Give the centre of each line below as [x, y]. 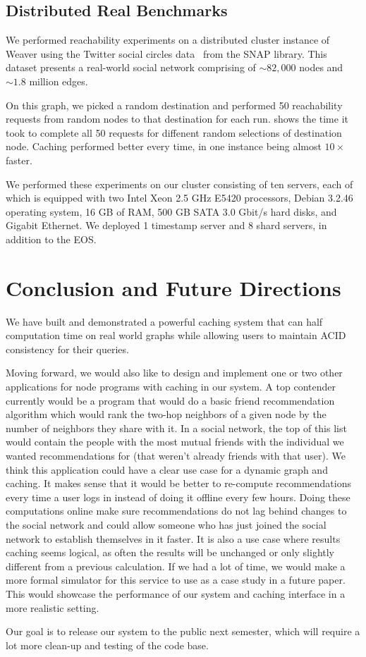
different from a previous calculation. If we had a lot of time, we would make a [176, 566]
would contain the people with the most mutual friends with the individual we [175, 442]
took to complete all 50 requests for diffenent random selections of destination [174, 132]
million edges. [59, 81]
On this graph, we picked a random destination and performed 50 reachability [174, 105]
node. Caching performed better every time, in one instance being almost [164, 146]
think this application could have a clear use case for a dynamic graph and [167, 469]
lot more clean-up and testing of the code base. [107, 645]
